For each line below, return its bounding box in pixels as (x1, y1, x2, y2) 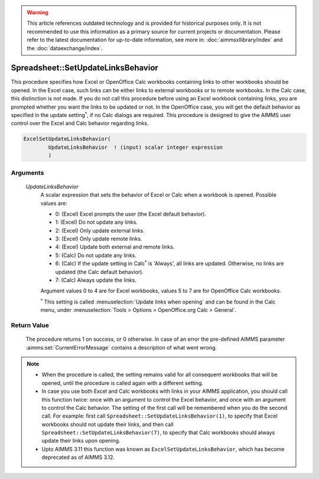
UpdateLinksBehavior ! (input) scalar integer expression (48, 144, 223, 151)
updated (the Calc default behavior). (55, 268, 144, 275)
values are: (40, 200, 67, 207)
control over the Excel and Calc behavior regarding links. (11, 120, 149, 127)
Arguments (11, 168, 44, 177)
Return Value (11, 321, 50, 329)
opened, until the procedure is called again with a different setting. (41, 379, 204, 386)
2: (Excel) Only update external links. (55, 227, 145, 234)
